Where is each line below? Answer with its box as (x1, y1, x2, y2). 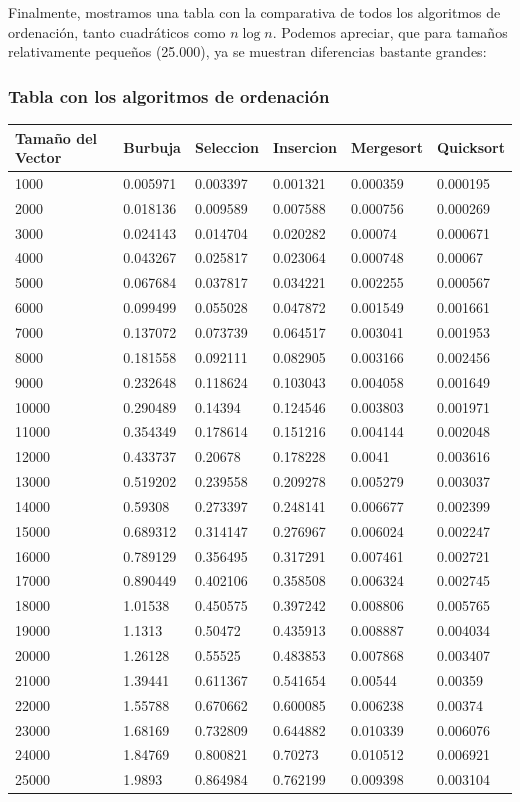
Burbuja (123, 137, 181, 158)
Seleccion (194, 137, 259, 158)
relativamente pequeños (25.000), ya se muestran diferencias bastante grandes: (8, 41, 487, 62)
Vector (15, 147, 62, 168)
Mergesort (350, 137, 423, 158)
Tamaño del (15, 127, 98, 148)
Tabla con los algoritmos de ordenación (8, 83, 330, 108)
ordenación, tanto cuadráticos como (8, 21, 226, 42)
